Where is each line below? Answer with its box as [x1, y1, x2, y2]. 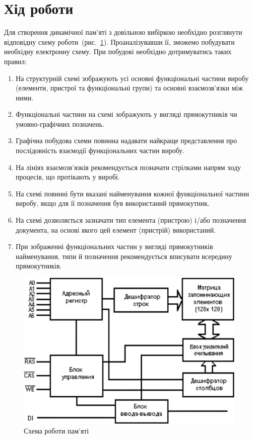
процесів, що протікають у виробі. [15, 172, 120, 182]
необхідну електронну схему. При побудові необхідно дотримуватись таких [4, 46, 232, 57]
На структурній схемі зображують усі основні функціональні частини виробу [15, 73, 249, 83]
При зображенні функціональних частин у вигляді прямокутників [15, 241, 213, 252]
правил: [4, 56, 27, 66]
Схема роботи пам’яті [24, 425, 89, 436]
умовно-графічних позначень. [15, 118, 105, 129]
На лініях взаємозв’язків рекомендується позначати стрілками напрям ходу [15, 162, 241, 172]
